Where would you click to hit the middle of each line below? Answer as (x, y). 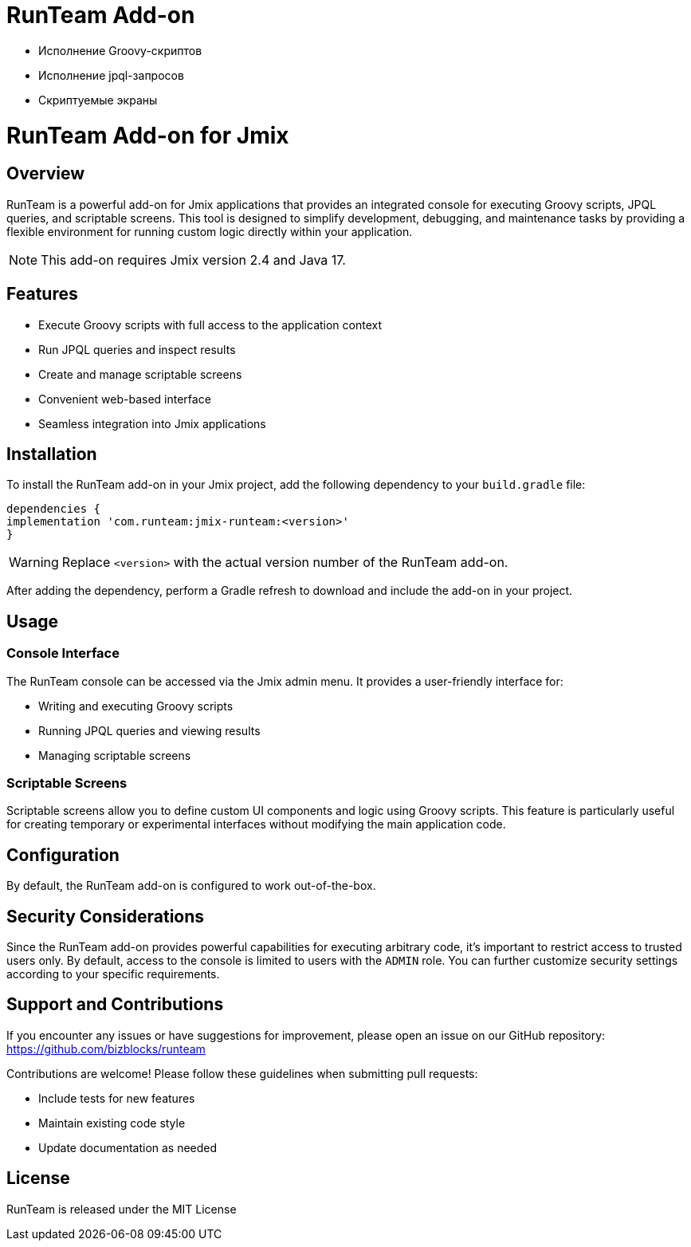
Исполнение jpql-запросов (111, 75)
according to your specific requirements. (113, 974)
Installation (52, 454)
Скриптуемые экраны (98, 100)
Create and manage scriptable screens (140, 374)
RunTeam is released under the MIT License (122, 1209)
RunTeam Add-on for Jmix (148, 135)
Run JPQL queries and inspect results (137, 349)
